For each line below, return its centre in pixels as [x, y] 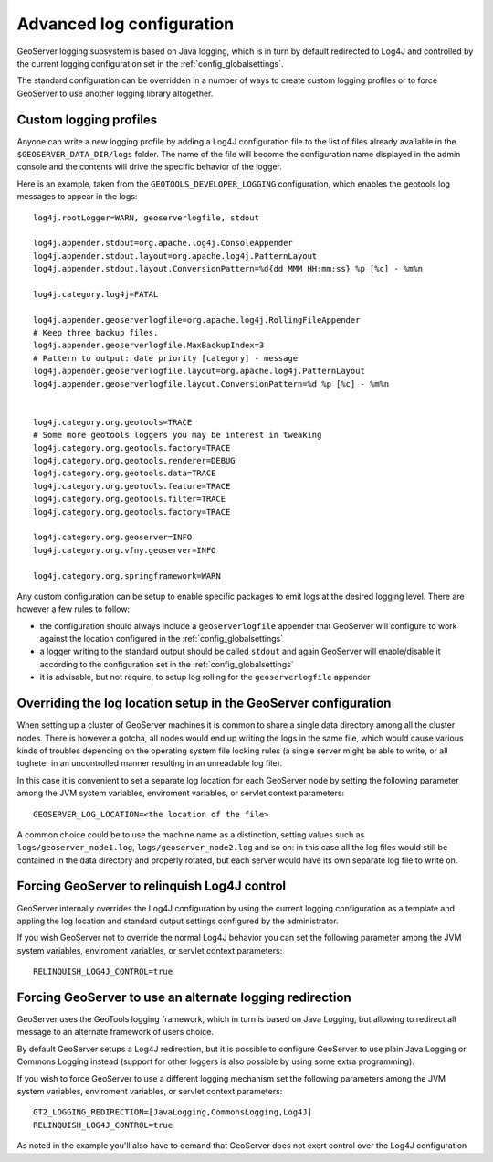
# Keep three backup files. [96, 333]
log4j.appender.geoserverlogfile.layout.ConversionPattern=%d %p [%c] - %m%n [211, 384]
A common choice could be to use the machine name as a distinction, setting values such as [191, 834]
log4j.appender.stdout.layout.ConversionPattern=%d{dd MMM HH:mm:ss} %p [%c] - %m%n [228, 269]
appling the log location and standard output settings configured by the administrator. [178, 921]
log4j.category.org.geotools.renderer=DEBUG [135, 460]
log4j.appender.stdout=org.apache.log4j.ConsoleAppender [163, 243]
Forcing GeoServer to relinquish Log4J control [152, 886]
